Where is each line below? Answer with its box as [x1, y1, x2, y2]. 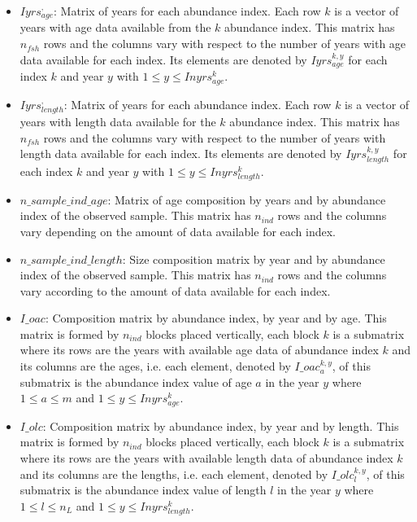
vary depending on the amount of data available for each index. [20, 222, 337, 239]
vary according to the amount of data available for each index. [20, 282, 331, 299]
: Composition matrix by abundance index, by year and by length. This [42, 417, 399, 434]
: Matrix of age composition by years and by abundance [107, 191, 386, 208]
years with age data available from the [20, 19, 211, 36]
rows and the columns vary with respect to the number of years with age [43, 35, 406, 52]
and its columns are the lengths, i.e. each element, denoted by [20, 465, 328, 482]
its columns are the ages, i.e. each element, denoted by [20, 358, 291, 375]
